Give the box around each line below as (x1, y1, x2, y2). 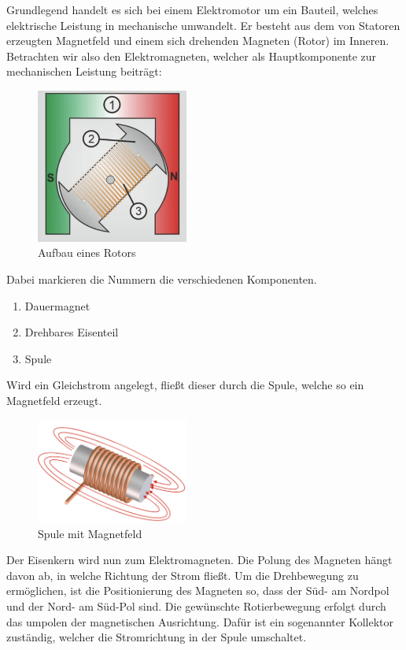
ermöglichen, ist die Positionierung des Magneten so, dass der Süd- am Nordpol (6, 582, 389, 599)
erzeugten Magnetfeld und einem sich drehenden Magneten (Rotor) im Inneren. (6, 32, 389, 49)
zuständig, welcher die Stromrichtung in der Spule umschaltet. (6, 629, 307, 645)
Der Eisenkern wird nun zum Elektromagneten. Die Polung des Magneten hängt (6, 552, 393, 568)
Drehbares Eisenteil (24, 324, 119, 340)
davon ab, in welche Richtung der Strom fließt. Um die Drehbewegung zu (6, 566, 359, 583)
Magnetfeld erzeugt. (6, 392, 102, 408)
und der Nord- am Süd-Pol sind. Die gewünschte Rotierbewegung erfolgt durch (6, 598, 386, 615)
